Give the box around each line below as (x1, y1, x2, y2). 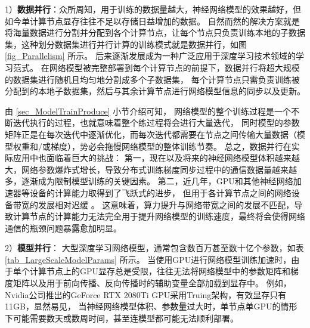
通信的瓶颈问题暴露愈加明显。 (5, 221, 122, 234)
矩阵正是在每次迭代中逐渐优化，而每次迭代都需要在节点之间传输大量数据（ (5, 128, 297, 140)
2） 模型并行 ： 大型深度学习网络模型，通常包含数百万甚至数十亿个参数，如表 (5, 242, 304, 254)
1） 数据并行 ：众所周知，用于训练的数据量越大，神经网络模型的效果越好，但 (5, 3, 301, 15)
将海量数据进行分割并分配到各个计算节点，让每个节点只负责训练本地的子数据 (5, 26, 305, 39)
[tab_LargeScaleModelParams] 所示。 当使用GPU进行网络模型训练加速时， (5, 253, 292, 265)
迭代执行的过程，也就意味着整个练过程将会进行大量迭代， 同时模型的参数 (13, 116, 300, 129)
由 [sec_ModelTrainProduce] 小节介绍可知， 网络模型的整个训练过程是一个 (5, 104, 291, 117)
